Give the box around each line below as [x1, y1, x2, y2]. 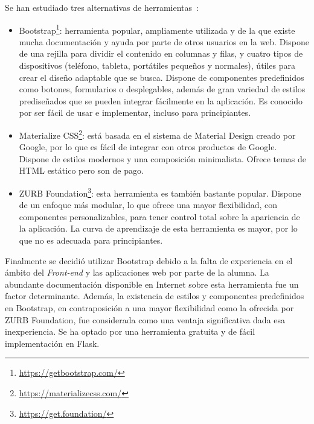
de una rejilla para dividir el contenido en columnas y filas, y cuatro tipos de [19, 47, 303, 60]
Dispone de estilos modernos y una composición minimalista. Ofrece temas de [19, 152, 307, 165]
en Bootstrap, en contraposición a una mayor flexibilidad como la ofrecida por [5, 302, 294, 314]
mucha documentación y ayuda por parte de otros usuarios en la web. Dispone [19, 35, 309, 48]
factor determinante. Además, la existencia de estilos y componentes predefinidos [5, 290, 304, 302]
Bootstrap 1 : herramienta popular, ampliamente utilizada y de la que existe [19, 22, 295, 36]
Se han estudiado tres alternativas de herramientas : [5, 1, 199, 13]
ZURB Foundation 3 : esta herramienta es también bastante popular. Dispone [19, 185, 301, 199]
